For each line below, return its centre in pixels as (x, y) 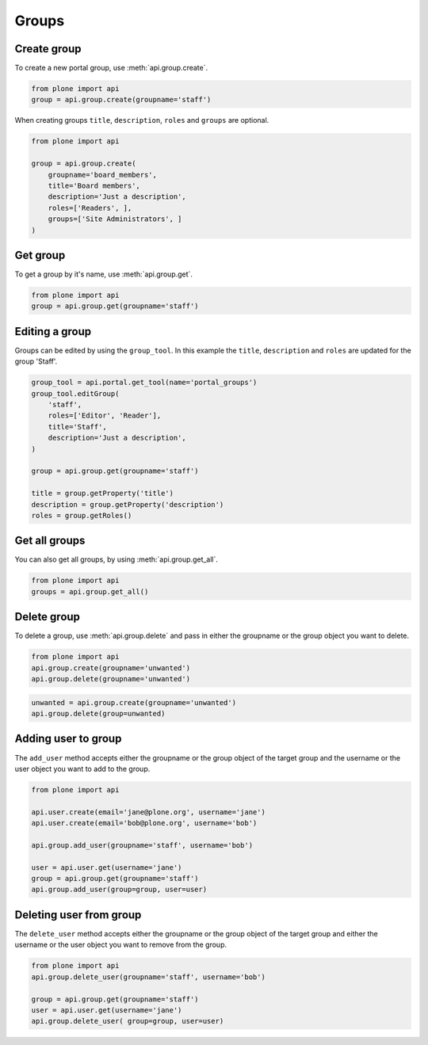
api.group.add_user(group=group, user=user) (119, 890)
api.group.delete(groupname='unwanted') (111, 679)
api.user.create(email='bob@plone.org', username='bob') (144, 823)
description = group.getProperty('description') (128, 504)
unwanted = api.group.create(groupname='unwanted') (134, 702)
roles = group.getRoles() (82, 515)
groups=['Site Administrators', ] (115, 219)
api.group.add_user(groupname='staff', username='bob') (142, 845)
